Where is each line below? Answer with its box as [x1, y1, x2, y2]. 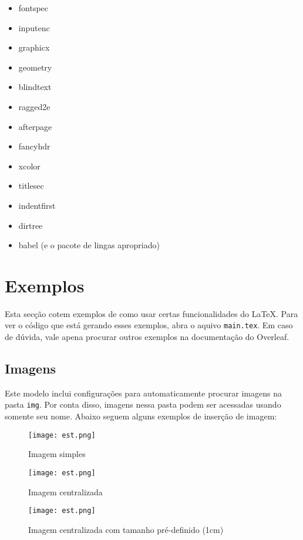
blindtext [18, 81, 52, 93]
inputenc [18, 21, 50, 34]
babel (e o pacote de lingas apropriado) [18, 239, 160, 251]
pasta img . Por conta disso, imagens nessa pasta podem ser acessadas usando [5, 398, 281, 411]
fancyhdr [18, 140, 51, 152]
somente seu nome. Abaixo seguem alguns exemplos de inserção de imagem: [5, 410, 277, 422]
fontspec [18, 2, 49, 14]
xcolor [18, 159, 41, 172]
